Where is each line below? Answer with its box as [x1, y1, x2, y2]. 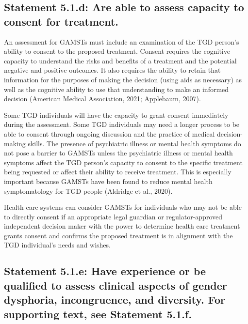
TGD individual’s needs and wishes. [4, 240, 111, 250]
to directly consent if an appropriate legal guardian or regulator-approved [4, 211, 223, 221]
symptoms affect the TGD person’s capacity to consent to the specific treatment [4, 157, 243, 167]
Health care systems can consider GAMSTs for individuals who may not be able [4, 202, 242, 212]
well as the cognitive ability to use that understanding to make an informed [4, 84, 229, 94]
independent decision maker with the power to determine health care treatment [4, 221, 240, 231]
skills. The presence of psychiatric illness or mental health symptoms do [28, 138, 241, 148]
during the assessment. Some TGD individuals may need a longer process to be [4, 119, 240, 129]
